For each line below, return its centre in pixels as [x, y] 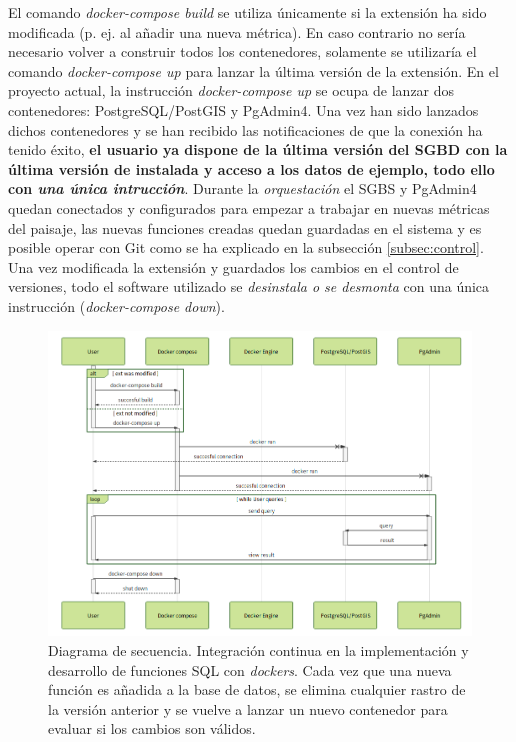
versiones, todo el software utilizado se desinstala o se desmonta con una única [249, 286]
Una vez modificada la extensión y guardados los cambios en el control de [233, 266]
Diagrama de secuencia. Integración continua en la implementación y [258, 650]
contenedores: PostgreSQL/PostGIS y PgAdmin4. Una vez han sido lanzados [243, 109]
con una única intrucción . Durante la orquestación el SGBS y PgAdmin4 [242, 188]
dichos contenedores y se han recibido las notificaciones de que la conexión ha [245, 129]
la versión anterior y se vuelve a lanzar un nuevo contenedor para [248, 708]
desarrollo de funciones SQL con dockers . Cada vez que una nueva [250, 669]
